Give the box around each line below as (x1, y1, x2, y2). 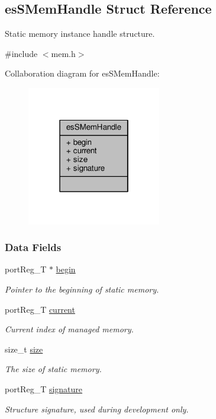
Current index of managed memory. (5, 323, 134, 335)
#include (5, 47, 38, 59)
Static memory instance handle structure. (5, 27, 155, 40)
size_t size (5, 342, 43, 355)
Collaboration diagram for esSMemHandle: (5, 67, 160, 80)
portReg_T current (5, 303, 75, 315)
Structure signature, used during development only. (5, 402, 189, 415)
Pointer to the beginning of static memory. (5, 283, 159, 296)
